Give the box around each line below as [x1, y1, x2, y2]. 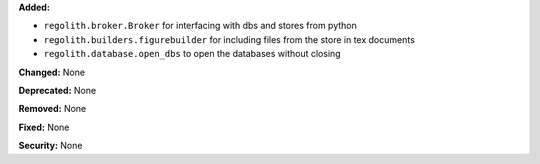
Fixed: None [18, 121, 70, 133]
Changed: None [18, 66, 85, 78]
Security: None [18, 140, 83, 152]
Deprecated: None [18, 84, 97, 96]
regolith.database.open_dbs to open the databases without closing [43, 48, 341, 60]
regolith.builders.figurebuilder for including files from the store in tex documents [43, 33, 415, 45]
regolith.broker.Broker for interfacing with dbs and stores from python [43, 20, 357, 32]
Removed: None [18, 103, 87, 115]
